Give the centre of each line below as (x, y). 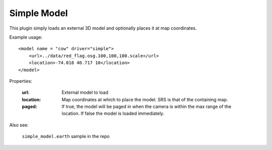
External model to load (85, 92)
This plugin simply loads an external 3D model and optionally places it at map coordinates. (103, 28)
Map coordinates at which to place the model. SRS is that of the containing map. (145, 99)
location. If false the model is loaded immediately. (113, 113)
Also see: (19, 125)
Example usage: (26, 37)
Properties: (21, 81)
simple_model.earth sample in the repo (66, 136)
